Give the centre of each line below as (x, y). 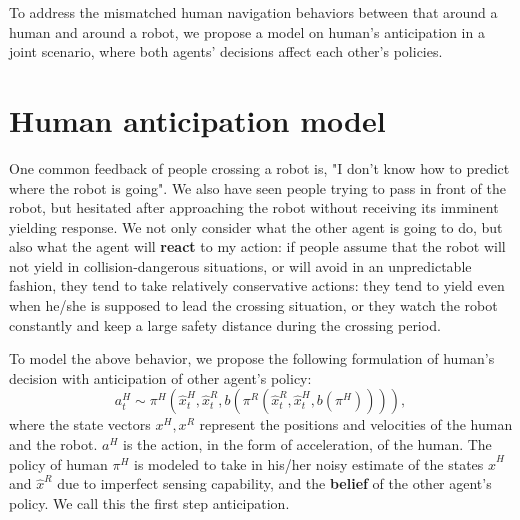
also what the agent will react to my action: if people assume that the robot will (257, 246)
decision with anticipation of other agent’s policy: (160, 377)
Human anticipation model (197, 119)
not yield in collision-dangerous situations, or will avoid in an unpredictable (240, 265)
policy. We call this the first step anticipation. (149, 502)
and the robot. (53, 444)
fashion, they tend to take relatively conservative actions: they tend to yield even (257, 285)
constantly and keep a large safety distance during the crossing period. (225, 324)
